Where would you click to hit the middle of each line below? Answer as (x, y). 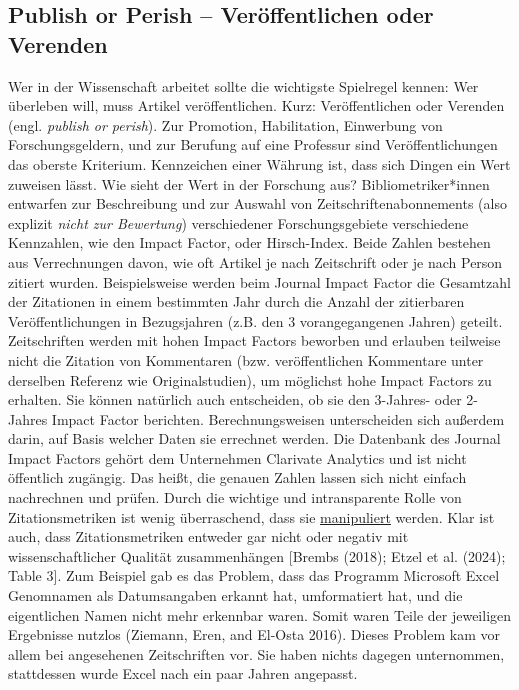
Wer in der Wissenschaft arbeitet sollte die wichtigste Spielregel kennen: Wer (243, 85)
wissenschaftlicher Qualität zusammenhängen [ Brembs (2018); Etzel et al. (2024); (257, 555)
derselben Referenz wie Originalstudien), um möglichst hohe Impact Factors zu (250, 379)
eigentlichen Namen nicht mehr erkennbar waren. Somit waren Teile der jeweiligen (260, 614)
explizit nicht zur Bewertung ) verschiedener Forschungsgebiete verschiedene (238, 222)
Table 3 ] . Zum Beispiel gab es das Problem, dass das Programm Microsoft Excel (254, 575)
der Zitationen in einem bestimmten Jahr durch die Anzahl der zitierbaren (236, 301)
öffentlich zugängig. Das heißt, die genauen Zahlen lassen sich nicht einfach (237, 477)
